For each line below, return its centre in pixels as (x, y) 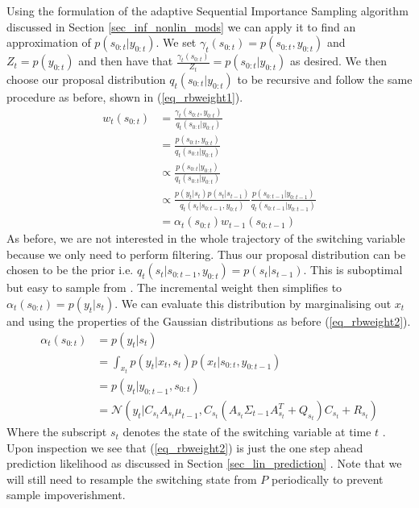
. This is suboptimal (353, 270)
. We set (176, 42)
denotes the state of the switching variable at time (247, 432)
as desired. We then (338, 61)
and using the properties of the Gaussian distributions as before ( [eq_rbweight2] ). (209, 321)
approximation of (49, 42)
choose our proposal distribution (86, 79)
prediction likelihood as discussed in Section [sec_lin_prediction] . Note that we (204, 463)
